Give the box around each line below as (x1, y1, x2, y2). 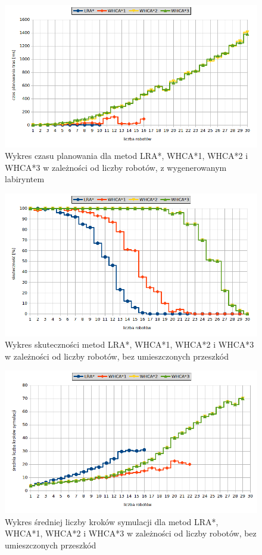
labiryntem (5, 173, 45, 185)
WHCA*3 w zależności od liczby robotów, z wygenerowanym (5, 161, 227, 173)
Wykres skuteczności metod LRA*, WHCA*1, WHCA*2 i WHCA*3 (5, 338, 254, 351)
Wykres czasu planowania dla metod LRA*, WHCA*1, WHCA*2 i (5, 149, 248, 162)
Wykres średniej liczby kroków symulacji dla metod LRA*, (5, 515, 219, 528)
